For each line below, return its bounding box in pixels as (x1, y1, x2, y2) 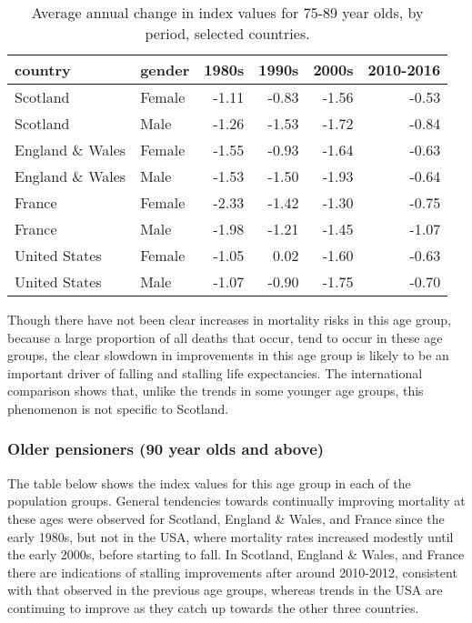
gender (140, 59, 190, 80)
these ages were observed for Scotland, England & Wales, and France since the (7, 508, 445, 528)
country (15, 59, 71, 80)
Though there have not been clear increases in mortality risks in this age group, (7, 310, 451, 328)
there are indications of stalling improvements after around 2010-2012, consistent (7, 562, 457, 581)
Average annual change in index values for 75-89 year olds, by (31, 2, 424, 23)
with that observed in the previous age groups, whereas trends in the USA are (7, 580, 443, 599)
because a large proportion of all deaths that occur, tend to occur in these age (7, 327, 443, 347)
